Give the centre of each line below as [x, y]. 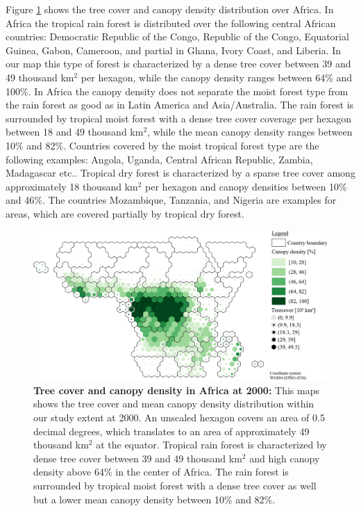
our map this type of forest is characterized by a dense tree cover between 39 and [178, 64]
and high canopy [285, 458]
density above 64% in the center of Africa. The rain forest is [161, 472]
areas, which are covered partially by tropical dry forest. [125, 213]
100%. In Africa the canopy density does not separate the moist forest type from [177, 91]
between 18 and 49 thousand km [75, 132]
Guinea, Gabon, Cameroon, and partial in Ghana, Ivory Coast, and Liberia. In [174, 50]
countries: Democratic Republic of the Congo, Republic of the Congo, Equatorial [177, 36]
